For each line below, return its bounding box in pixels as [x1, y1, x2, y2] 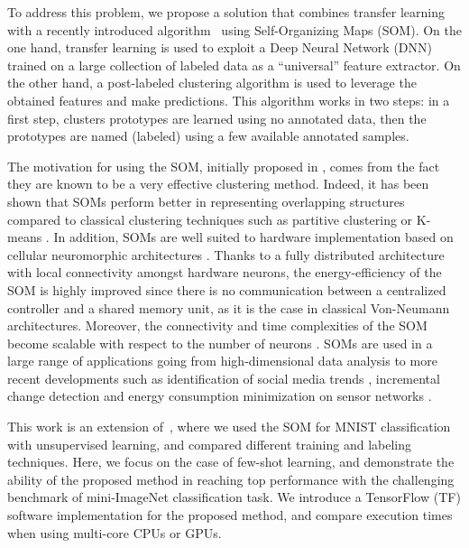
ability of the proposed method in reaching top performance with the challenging [7, 469, 455, 488]
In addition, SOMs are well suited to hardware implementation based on [53, 228, 454, 246]
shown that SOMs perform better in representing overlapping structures [7, 191, 405, 210]
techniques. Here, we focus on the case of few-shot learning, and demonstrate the [7, 452, 455, 471]
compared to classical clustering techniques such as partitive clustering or [7, 209, 413, 228]
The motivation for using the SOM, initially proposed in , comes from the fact [7, 156, 440, 175]
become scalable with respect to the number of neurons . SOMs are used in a [7, 333, 433, 352]
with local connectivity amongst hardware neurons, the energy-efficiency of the [7, 263, 442, 282]
